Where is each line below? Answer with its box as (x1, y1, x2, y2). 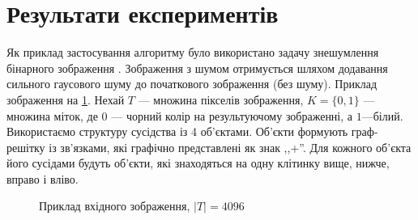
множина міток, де (6, 107, 98, 124)
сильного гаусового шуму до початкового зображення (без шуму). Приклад (6, 75, 377, 92)
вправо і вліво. (6, 170, 79, 187)
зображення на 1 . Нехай (6, 91, 125, 108)
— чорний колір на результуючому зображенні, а (111, 107, 353, 124)
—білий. (361, 107, 403, 124)
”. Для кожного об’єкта (299, 138, 412, 155)
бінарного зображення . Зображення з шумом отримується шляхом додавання (6, 59, 388, 76)
